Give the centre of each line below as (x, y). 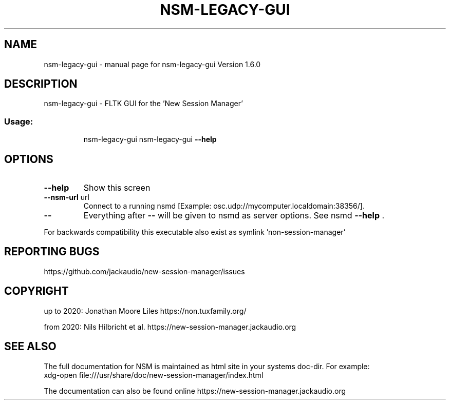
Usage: (19, 121)
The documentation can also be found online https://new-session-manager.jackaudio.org (195, 391)
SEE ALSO (30, 347)
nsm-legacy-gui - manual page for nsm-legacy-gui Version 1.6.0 (152, 64)
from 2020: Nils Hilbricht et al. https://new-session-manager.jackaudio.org (170, 327)
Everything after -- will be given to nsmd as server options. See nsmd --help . (234, 216)
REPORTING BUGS (52, 252)
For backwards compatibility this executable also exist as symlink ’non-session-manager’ (195, 232)
